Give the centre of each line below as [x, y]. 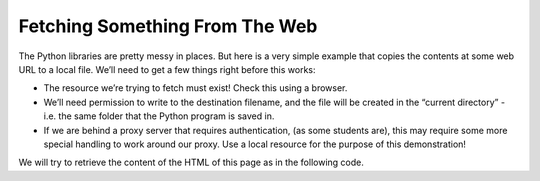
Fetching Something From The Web [168, 26]
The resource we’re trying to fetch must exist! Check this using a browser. [195, 88]
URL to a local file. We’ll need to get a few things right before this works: [167, 69]
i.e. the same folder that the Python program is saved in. [159, 116]
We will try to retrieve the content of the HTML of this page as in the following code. [191, 162]
